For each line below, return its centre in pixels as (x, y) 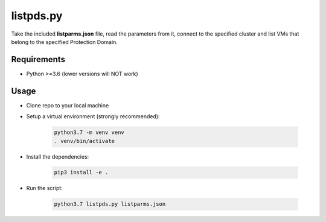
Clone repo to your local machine (68, 105)
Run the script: (44, 188)
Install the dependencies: (58, 156)
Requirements (38, 59)
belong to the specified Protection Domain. (64, 42)
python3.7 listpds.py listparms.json (110, 204)
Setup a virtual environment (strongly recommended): (93, 116)
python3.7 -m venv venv (89, 132)
